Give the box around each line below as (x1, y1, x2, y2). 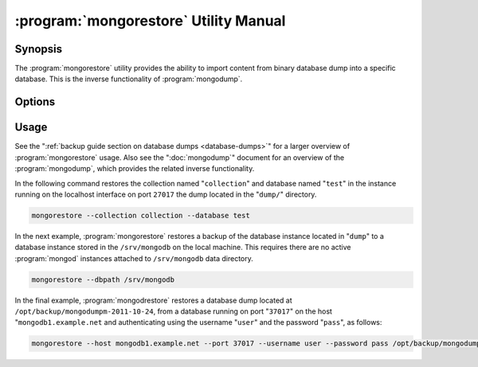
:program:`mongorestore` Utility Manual (14, 12, 286, 29)
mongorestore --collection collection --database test (31, 211, 250, 220)
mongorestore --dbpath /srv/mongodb (31, 275, 175, 284)
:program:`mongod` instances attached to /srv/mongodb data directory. (14, 253, 254, 263)
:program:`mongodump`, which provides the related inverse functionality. (14, 164, 255, 174)
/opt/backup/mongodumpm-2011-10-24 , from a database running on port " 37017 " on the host (14, 306, 332, 316)
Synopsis (14, 42, 63, 56)
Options (14, 96, 56, 109)
